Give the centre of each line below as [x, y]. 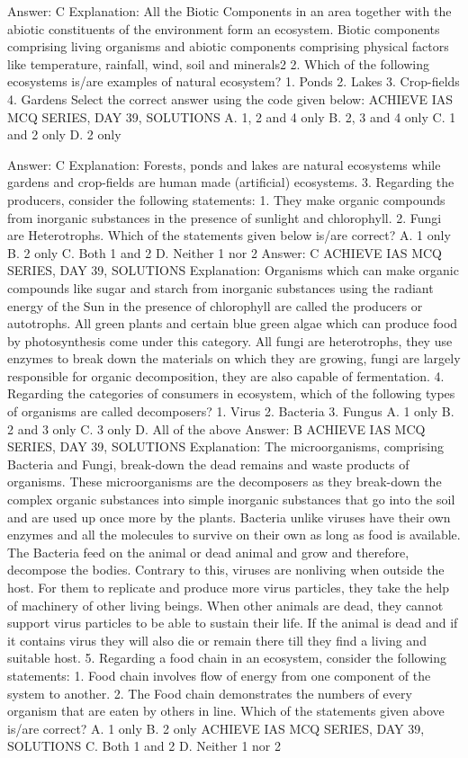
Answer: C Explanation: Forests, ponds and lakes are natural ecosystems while [224, 164]
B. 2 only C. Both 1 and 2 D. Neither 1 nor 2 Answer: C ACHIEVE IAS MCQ [225, 252]
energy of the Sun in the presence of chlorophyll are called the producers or [215, 305]
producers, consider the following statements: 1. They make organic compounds [226, 199]
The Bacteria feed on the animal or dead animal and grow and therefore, [208, 552]
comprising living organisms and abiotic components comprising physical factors [228, 46]
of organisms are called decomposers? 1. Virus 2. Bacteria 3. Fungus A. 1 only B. [231, 411]
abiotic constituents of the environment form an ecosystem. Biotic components [224, 28]
